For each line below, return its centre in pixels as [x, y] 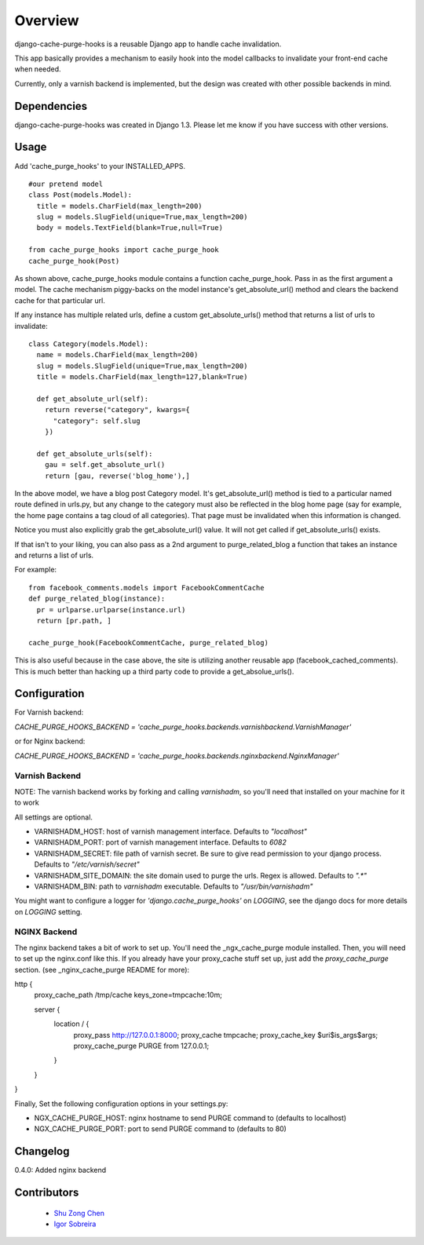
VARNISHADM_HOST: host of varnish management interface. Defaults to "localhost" [171, 831]
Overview [47, 20]
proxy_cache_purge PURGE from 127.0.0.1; [141, 1046]
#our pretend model [66, 184]
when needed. [38, 69]
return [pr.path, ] [74, 621]
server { [47, 1010]
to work [27, 803]
